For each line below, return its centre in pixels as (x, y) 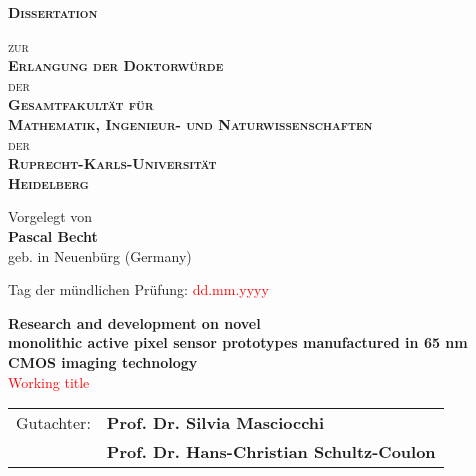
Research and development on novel (134, 322)
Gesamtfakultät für (81, 104)
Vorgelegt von (50, 216)
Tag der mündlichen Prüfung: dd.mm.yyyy (138, 289)
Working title (49, 381)
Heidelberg (48, 182)
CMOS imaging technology (103, 361)
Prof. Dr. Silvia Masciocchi (215, 423)
